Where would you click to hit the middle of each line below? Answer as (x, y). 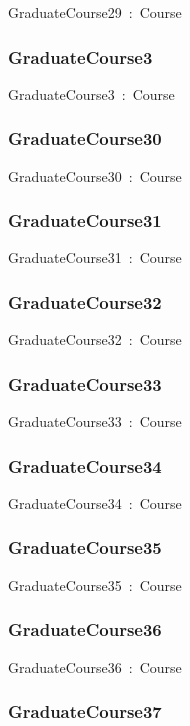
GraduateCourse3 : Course (91, 93)
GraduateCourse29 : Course (95, 12)
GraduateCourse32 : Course (95, 339)
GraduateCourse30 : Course (95, 175)
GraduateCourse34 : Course (95, 502)
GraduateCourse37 (85, 711)
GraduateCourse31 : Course (95, 257)
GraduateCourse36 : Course (95, 666)
